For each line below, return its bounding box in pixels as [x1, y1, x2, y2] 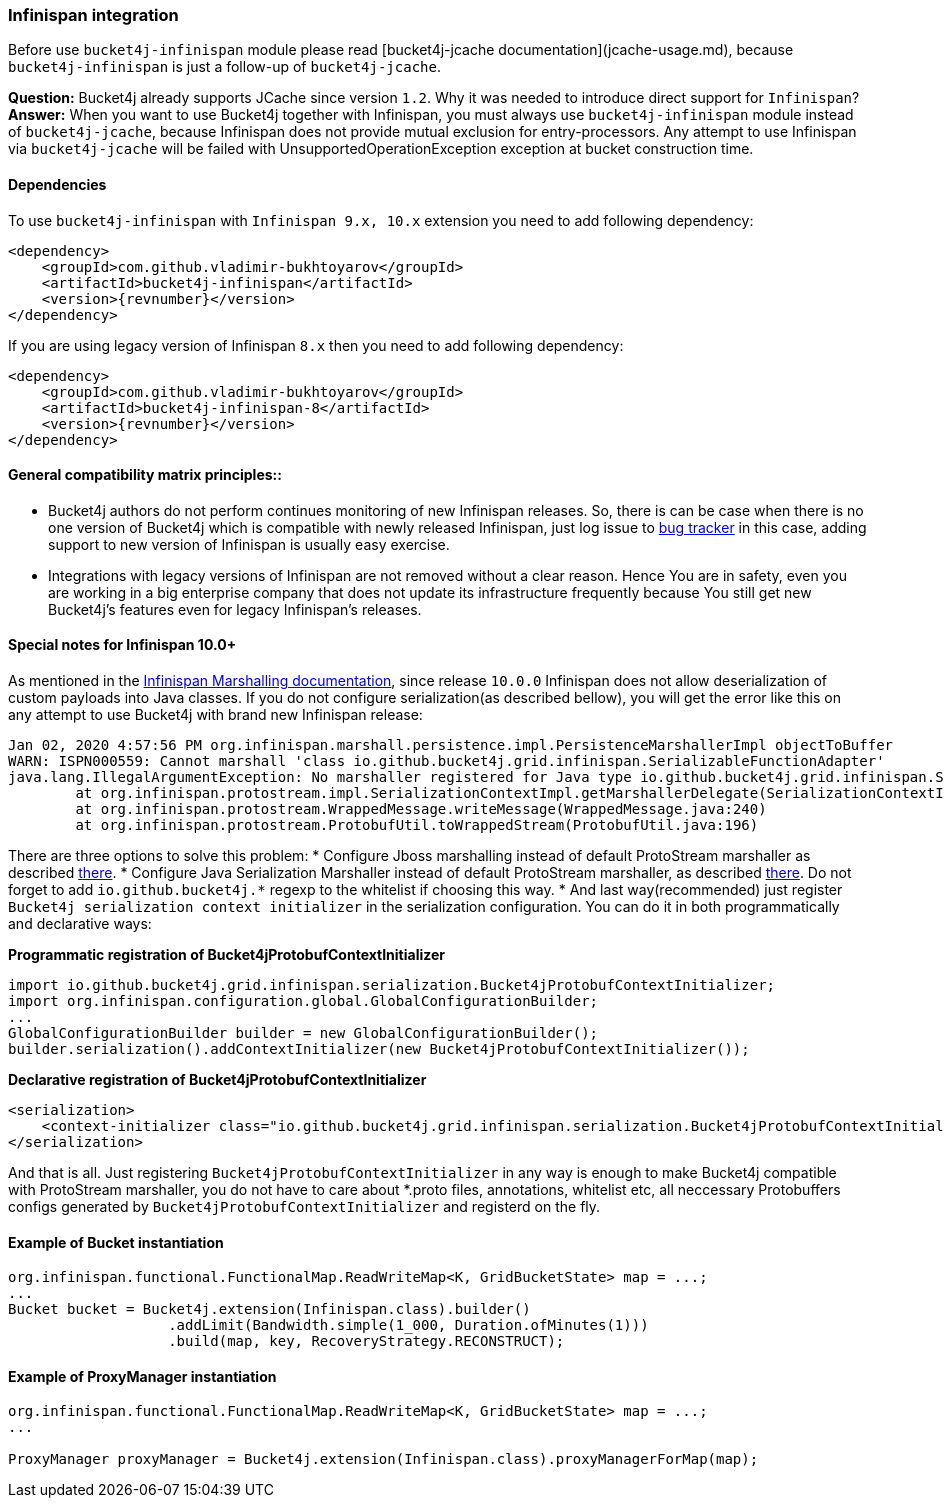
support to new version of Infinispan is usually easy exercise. [48, 535, 450, 553]
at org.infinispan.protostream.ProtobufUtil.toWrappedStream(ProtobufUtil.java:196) [75, 817, 759, 834]
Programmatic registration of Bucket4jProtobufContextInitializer [8, 946, 446, 964]
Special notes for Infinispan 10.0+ [8, 636, 237, 654]
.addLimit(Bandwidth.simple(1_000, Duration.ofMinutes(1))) [168, 1317, 649, 1334]
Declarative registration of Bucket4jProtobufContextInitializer [8, 1071, 427, 1089]
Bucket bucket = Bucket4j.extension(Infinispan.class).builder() [8, 1301, 531, 1318]
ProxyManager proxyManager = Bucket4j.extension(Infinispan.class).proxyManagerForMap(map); [8, 1451, 759, 1468]
